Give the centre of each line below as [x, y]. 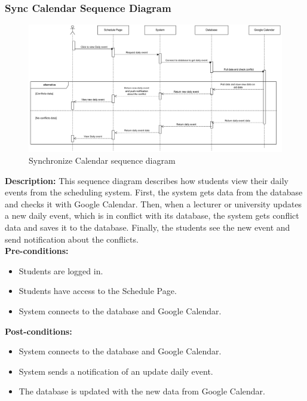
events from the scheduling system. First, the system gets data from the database [154, 192]
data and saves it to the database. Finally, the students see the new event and [148, 227]
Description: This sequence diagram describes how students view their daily [147, 180]
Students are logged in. [61, 270]
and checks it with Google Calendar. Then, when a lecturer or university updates [153, 203]
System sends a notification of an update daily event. [116, 371]
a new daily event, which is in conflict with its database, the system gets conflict [152, 215]
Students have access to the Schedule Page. [98, 291]
